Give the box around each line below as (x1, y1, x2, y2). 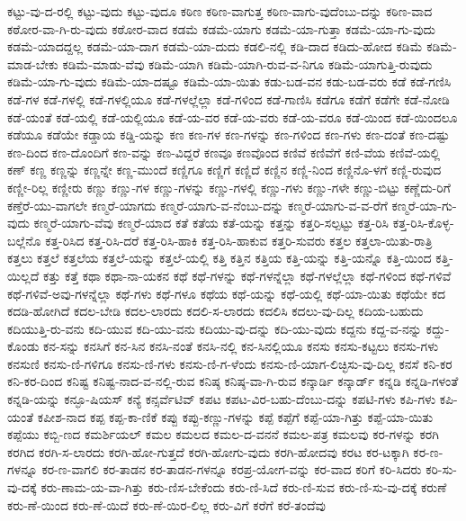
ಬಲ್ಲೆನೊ (7, 230, 41, 249)
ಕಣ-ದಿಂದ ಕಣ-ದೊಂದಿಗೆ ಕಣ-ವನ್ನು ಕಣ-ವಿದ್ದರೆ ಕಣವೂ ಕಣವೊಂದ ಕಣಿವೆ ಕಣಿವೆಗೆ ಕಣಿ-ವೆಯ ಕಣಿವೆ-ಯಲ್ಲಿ (7, 142, 441, 161)
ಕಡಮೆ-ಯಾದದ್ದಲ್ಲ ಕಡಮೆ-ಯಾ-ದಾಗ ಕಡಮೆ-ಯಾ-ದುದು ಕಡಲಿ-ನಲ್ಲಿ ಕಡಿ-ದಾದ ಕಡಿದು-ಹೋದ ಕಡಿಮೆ (7, 37, 423, 56)
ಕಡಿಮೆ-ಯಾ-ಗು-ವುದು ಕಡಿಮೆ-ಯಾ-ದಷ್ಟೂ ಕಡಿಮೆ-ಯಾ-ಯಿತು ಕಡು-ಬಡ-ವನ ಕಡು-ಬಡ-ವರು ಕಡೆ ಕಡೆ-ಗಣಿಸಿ (7, 72, 452, 91)
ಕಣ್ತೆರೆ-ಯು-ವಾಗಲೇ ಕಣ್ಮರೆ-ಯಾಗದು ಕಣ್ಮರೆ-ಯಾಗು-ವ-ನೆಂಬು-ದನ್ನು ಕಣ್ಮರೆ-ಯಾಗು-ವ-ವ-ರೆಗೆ (7, 195, 388, 214)
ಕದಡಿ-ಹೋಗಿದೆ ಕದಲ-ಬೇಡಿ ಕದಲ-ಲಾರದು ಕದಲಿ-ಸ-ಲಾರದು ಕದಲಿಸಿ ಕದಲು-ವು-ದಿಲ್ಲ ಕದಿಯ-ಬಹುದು (7, 301, 424, 320)
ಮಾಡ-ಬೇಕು (7, 54, 58, 73)
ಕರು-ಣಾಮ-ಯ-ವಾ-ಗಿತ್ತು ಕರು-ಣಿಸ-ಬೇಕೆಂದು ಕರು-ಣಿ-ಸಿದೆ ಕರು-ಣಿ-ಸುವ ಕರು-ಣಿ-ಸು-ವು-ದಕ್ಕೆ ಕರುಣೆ (40, 478, 447, 497)
